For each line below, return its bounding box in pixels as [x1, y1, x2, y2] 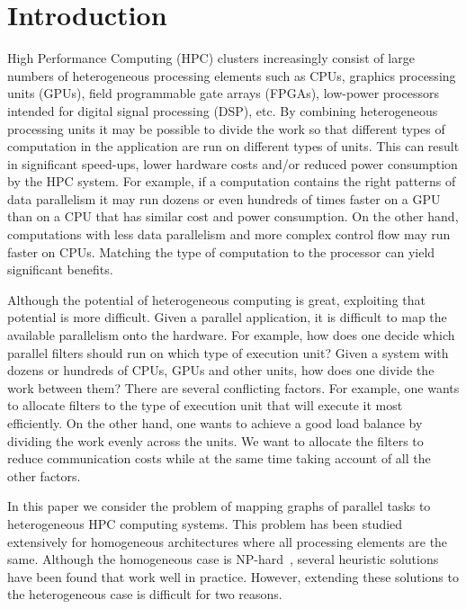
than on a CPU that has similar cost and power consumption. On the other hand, [7, 207, 459, 226]
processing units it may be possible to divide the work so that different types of [7, 119, 445, 138]
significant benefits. [7, 260, 113, 279]
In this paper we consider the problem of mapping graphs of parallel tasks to [7, 497, 431, 515]
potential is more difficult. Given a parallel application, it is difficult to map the [7, 308, 447, 327]
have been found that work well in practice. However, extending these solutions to [7, 567, 459, 586]
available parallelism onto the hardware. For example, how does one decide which [7, 326, 455, 345]
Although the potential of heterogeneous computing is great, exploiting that [7, 290, 426, 309]
